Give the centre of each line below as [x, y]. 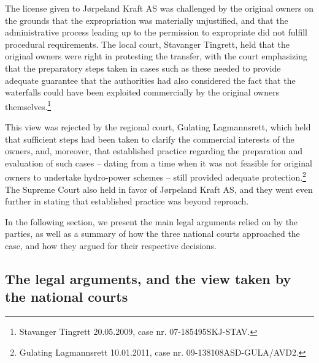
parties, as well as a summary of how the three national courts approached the [152, 234]
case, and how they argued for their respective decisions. [111, 245]
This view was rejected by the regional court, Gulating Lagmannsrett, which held [158, 127]
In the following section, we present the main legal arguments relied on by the [152, 221]
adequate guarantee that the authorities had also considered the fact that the [150, 80]
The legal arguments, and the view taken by [148, 278]
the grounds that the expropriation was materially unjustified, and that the [147, 20]
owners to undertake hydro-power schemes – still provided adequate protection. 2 [156, 176]
